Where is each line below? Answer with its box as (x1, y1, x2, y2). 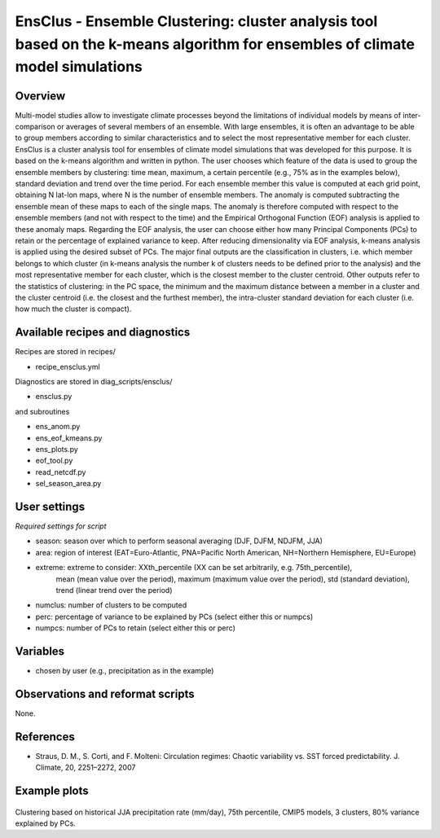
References (15, 730, 75, 744)
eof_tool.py (35, 456, 73, 466)
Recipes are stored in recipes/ (15, 347, 116, 357)
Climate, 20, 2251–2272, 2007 (35, 762, 136, 773)
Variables (15, 644, 65, 658)
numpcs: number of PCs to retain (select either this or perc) (35, 623, 235, 633)
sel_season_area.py (35, 479, 102, 489)
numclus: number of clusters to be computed (35, 600, 187, 610)
